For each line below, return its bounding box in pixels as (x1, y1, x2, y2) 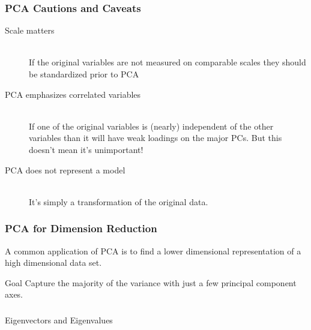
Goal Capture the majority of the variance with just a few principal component (5, 276, 297, 289)
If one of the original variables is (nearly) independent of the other (29, 119, 274, 132)
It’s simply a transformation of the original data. (29, 195, 208, 208)
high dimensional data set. (5, 256, 102, 269)
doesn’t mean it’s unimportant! (29, 143, 143, 155)
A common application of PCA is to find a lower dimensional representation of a (5, 244, 301, 257)
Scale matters (5, 24, 55, 37)
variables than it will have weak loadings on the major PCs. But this (29, 131, 282, 144)
